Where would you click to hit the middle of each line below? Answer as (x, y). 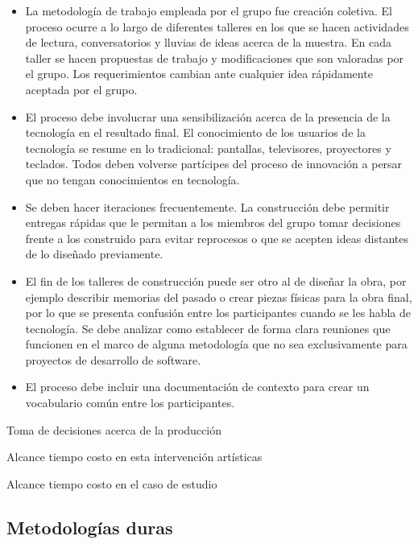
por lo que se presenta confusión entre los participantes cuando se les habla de (218, 313)
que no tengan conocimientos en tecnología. (132, 179)
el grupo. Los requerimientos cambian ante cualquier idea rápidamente (199, 74)
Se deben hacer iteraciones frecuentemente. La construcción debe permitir (207, 206)
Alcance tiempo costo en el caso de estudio (112, 483)
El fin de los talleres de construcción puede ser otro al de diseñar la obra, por (216, 280)
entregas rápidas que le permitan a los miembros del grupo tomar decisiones (213, 223)
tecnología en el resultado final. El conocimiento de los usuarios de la (195, 132)
